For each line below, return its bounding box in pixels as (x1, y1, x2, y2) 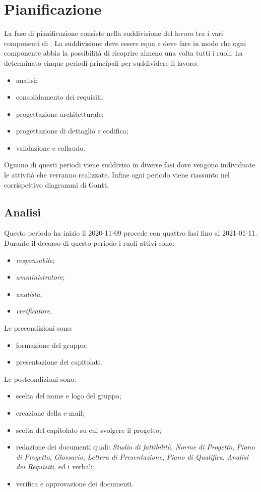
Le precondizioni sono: (4, 323, 73, 333)
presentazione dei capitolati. (16, 356, 102, 367)
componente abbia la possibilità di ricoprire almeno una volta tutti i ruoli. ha (4, 48, 243, 58)
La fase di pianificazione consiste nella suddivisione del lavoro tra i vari (4, 28, 223, 38)
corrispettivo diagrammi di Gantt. (4, 179, 109, 190)
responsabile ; (16, 254, 55, 265)
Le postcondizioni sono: (4, 373, 77, 384)
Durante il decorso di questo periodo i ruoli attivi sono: (4, 238, 175, 248)
